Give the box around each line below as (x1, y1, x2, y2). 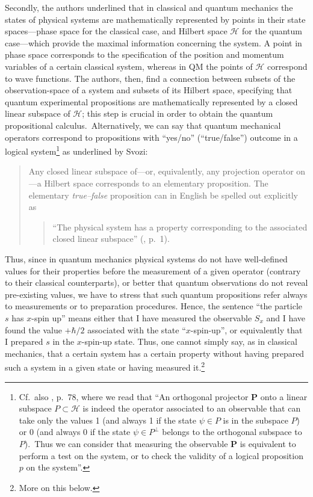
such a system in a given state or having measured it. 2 (5, 359, 205, 373)
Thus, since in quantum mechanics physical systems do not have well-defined (5, 252, 288, 265)
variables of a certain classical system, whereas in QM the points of (5, 60, 253, 72)
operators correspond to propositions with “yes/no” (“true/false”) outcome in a (5, 131, 298, 143)
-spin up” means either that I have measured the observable (31, 311, 252, 324)
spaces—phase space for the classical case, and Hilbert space (5, 25, 228, 37)
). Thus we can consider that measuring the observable (24, 437, 228, 449)
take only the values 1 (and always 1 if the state (19, 413, 196, 426)
